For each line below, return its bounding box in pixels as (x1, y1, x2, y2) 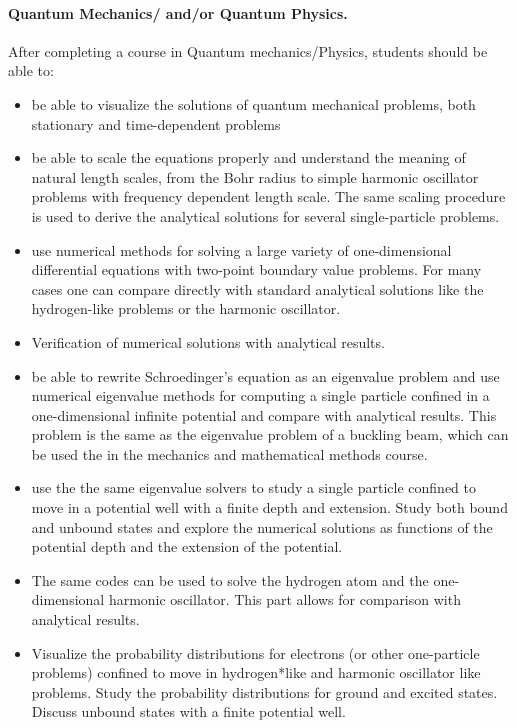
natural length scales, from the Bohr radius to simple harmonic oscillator (31, 166, 479, 187)
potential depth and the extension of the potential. (31, 536, 343, 557)
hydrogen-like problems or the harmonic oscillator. (31, 298, 341, 319)
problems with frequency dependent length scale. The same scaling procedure (31, 186, 506, 207)
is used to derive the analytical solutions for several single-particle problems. (31, 205, 500, 226)
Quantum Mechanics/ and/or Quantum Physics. (8, 2, 348, 23)
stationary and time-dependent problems (31, 113, 281, 134)
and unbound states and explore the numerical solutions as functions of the (31, 516, 493, 537)
